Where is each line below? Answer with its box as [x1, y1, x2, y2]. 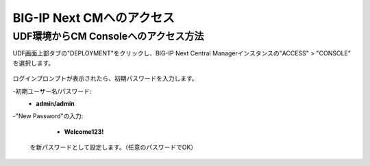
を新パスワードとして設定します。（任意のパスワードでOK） [29, 143, 197, 152]
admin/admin [36, 99, 75, 107]
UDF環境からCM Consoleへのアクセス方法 [12, 30, 204, 42]
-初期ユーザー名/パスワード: [12, 87, 92, 95]
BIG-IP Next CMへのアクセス [12, 10, 175, 25]
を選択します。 [12, 59, 55, 67]
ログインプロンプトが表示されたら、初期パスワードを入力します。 [12, 74, 198, 83]
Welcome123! [64, 127, 104, 136]
